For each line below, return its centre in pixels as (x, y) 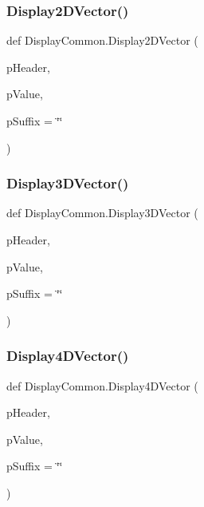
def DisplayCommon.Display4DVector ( (102, 385)
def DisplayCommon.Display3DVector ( (102, 213)
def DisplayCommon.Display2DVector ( (102, 40)
